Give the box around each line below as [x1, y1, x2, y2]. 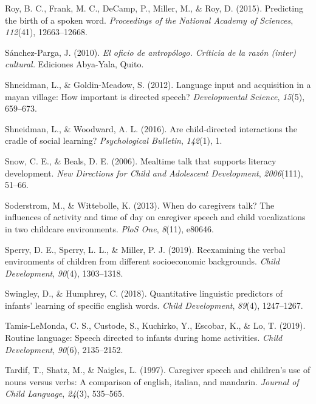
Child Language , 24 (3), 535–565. [5, 387, 125, 400]
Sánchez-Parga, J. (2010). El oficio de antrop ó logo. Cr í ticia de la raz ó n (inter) [5, 45, 297, 58]
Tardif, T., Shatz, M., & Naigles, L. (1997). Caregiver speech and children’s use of [5, 363, 311, 376]
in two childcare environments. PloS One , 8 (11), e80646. [5, 222, 214, 235]
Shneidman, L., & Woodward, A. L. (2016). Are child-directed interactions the [5, 122, 297, 135]
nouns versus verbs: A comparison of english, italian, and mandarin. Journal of [5, 375, 299, 388]
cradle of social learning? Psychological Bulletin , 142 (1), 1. [5, 134, 222, 147]
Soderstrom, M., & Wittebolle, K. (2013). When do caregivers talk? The [5, 198, 275, 211]
